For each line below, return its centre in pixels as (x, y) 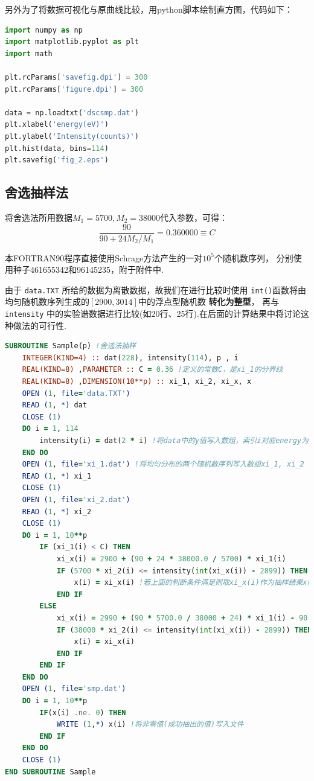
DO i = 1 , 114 (50, 429)
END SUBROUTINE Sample (50, 772)
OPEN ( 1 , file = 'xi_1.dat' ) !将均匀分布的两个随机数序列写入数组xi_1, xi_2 (163, 464)
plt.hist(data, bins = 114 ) (57, 148)
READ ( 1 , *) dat (55, 405)
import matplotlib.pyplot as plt (72, 42)
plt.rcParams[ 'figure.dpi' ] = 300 (74, 89)
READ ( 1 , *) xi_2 (57, 512)
